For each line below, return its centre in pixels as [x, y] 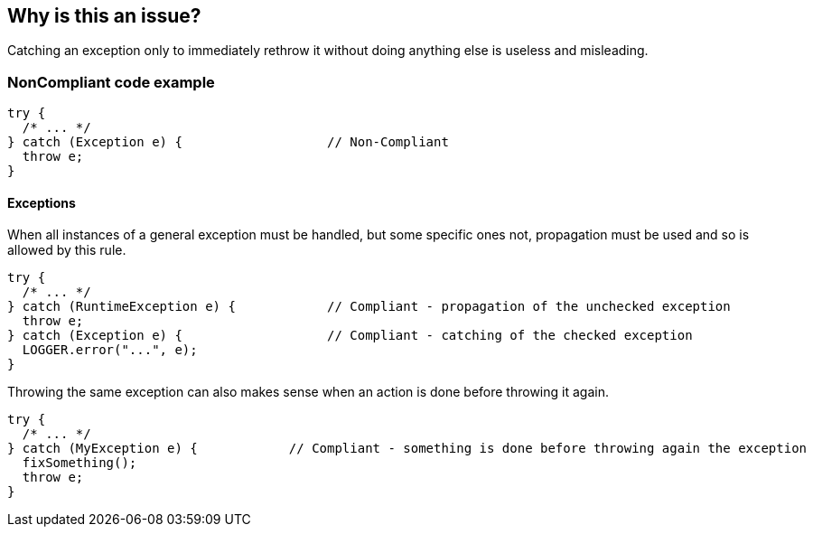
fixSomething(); [79, 463]
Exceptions [42, 202]
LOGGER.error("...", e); [110, 350]
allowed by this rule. [67, 250]
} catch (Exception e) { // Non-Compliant [228, 142]
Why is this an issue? [104, 16]
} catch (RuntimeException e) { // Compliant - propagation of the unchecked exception [369, 307]
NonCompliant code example [111, 82]
